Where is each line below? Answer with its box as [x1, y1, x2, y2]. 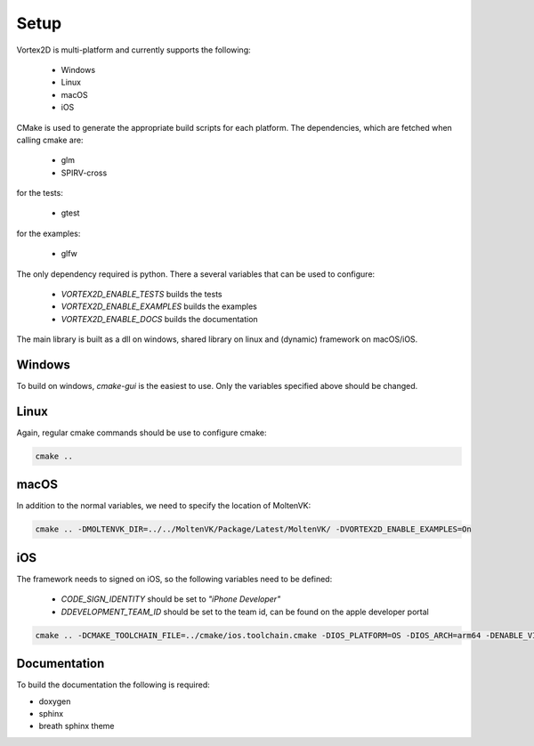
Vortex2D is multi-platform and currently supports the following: [16, 45, 251, 55]
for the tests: [16, 188, 64, 199]
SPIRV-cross [61, 167, 108, 178]
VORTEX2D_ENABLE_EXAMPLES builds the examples [61, 301, 257, 312]
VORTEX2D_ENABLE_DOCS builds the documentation [61, 313, 258, 324]
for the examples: [16, 228, 81, 239]
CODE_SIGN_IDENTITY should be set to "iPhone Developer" [61, 594, 281, 604]
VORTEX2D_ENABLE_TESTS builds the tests [61, 289, 222, 300]
